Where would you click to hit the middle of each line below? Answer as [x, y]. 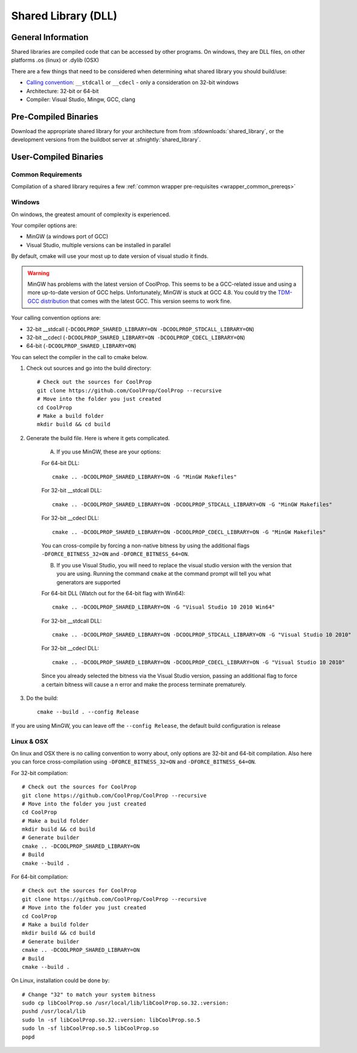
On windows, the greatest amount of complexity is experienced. [91, 214]
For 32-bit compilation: [40, 773]
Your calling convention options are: [56, 318]
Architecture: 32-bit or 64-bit [63, 91]
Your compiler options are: [44, 225]
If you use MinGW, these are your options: [109, 452]
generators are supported [88, 582]
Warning [38, 273]
